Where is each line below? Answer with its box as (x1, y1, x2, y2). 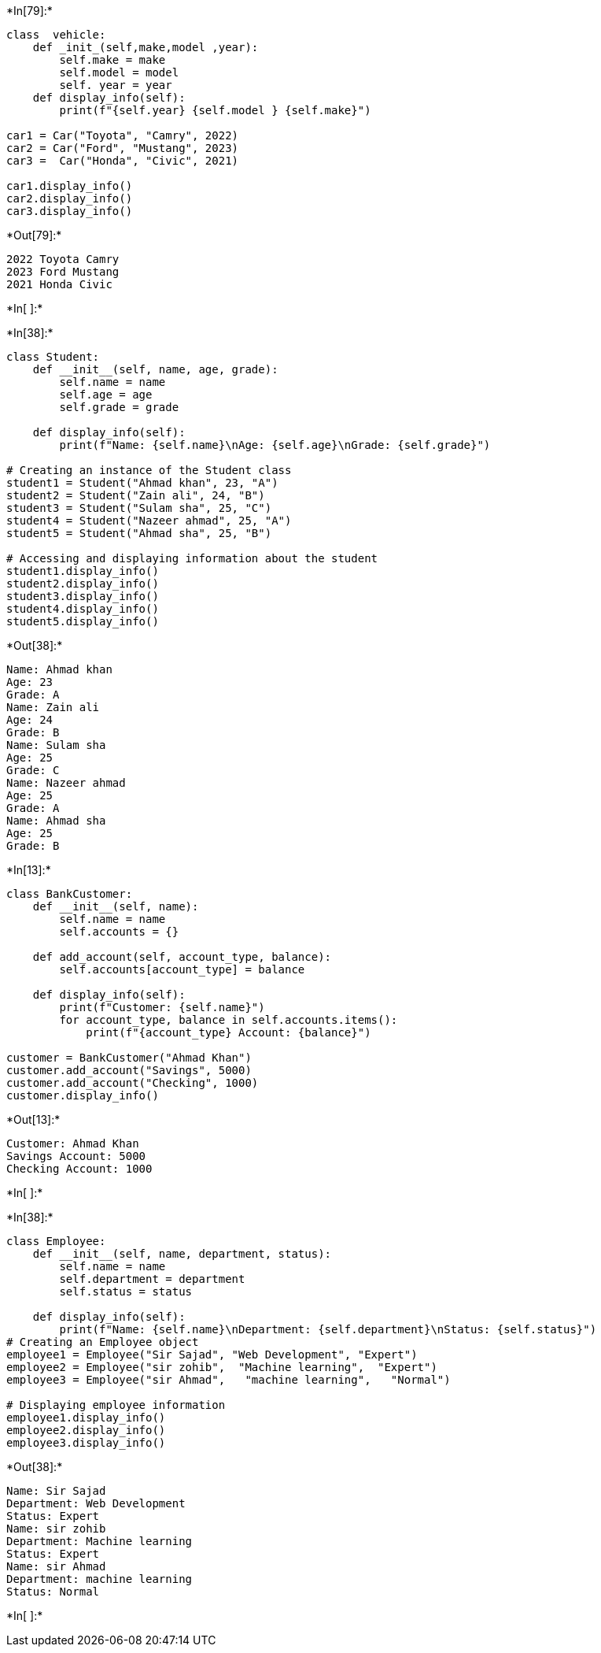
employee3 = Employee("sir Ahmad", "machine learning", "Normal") (6, 1373, 451, 1386)
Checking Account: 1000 (6, 1162, 153, 1175)
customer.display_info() (6, 1089, 159, 1102)
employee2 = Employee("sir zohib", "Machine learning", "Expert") (6, 1361, 437, 1373)
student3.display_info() (6, 590, 159, 602)
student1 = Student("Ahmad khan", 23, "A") (6, 476, 278, 489)
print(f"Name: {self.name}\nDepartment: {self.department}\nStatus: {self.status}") (59, 1323, 597, 1336)
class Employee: (6, 1235, 106, 1247)
